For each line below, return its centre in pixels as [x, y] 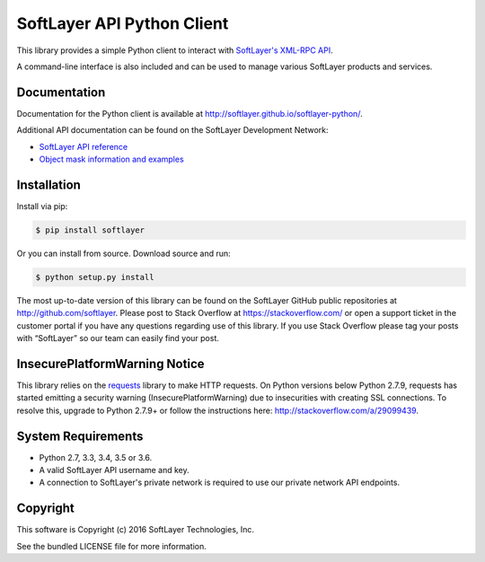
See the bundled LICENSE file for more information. [111, 546]
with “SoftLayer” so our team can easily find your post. [118, 338]
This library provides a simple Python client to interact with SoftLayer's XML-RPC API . [175, 50]
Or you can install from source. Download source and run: [123, 253]
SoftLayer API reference [84, 146]
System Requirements [80, 436]
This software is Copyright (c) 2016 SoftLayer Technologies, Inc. [136, 530]
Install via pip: [42, 206]
